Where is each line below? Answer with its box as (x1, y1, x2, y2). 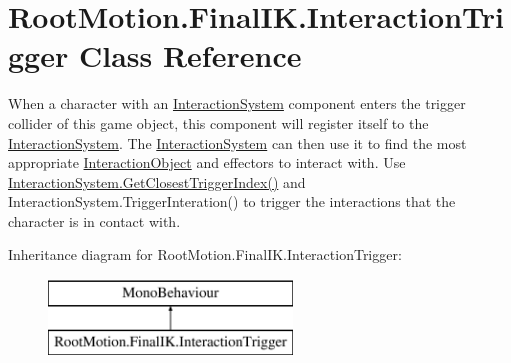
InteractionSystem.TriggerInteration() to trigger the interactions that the (8, 191, 456, 212)
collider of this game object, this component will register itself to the (8, 112, 429, 133)
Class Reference (78, 35, 302, 76)
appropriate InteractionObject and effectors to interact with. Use (8, 152, 406, 173)
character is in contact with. (8, 210, 181, 231)
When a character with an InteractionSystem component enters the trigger (8, 93, 466, 114)
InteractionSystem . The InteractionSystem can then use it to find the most (8, 132, 467, 153)
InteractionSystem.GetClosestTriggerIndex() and (8, 171, 306, 192)
